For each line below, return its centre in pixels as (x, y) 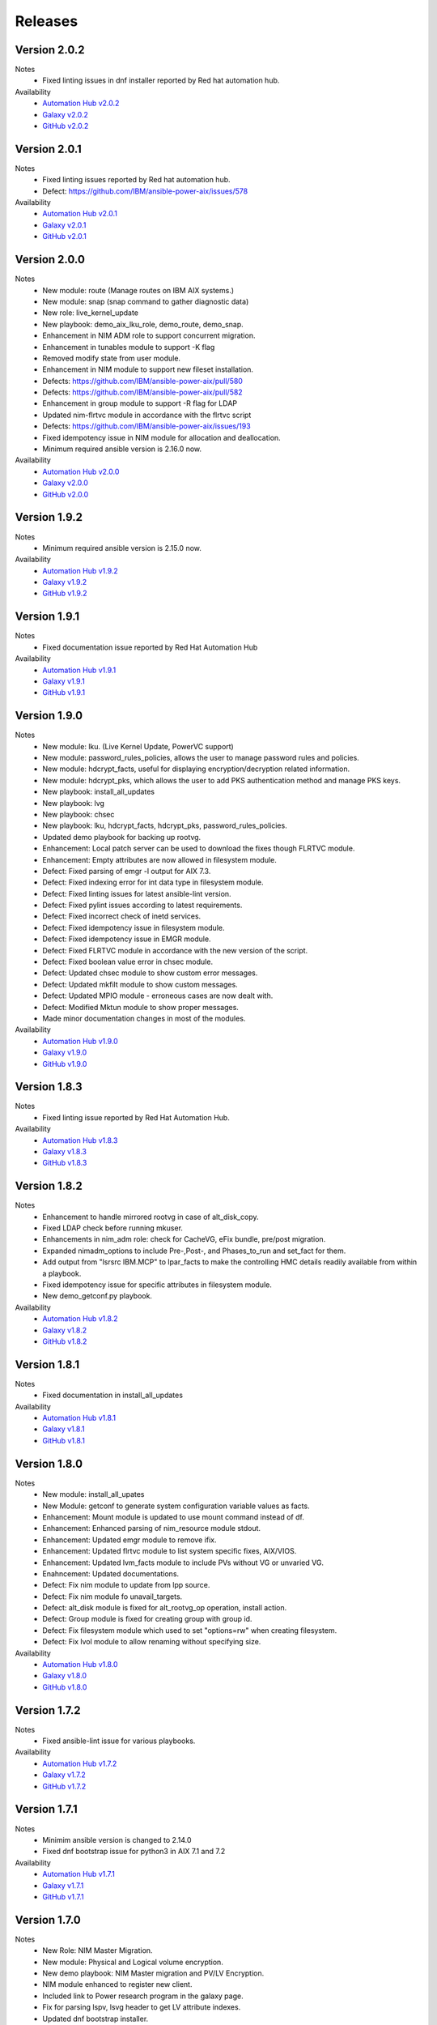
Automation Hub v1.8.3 (80, 1140)
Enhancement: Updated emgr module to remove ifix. (129, 1540)
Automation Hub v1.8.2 (80, 1319)
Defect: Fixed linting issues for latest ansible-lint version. (137, 893)
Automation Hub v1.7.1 (78, 1874)
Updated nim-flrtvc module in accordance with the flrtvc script (147, 415)
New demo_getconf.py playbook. (98, 1296)
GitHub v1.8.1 (64, 1440)
